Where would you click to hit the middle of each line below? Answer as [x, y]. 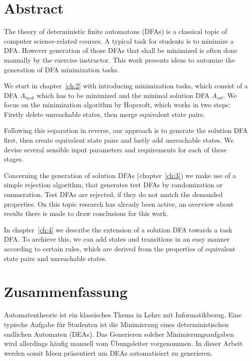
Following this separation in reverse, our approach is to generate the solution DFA [126, 130]
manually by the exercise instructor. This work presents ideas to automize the [119, 59]
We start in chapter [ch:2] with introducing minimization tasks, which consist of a [126, 86]
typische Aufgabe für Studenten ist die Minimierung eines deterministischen [116, 324]
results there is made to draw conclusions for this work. [86, 213]
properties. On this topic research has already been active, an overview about [119, 204]
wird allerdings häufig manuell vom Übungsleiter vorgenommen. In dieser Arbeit [123, 343]
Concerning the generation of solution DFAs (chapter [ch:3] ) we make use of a [120, 175]
